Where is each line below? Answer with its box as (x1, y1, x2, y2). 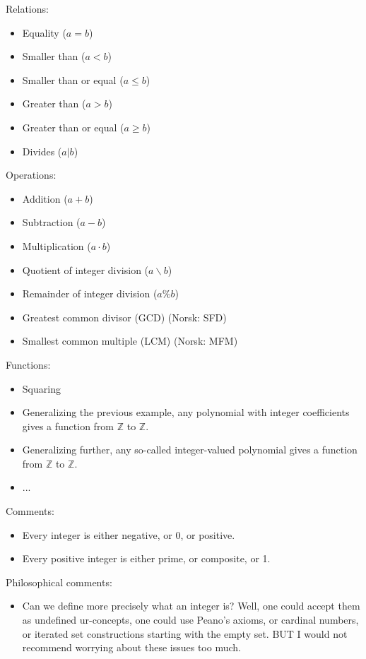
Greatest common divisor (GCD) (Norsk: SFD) (22, 309, 227, 324)
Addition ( (22, 191, 68, 206)
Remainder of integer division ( (22, 286, 158, 301)
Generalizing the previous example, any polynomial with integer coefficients (22, 405, 350, 420)
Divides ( (22, 143, 62, 158)
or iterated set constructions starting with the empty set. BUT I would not (22, 626, 348, 641)
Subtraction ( (22, 215, 81, 230)
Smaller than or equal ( (22, 72, 124, 87)
